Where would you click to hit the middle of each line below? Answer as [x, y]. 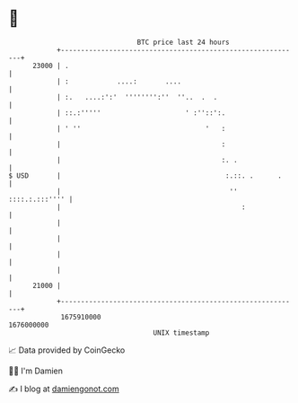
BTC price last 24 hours [183, 42]
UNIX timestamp [181, 333]
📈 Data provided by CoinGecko [67, 350]
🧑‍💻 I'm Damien [36, 371]
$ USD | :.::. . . [145, 175]
